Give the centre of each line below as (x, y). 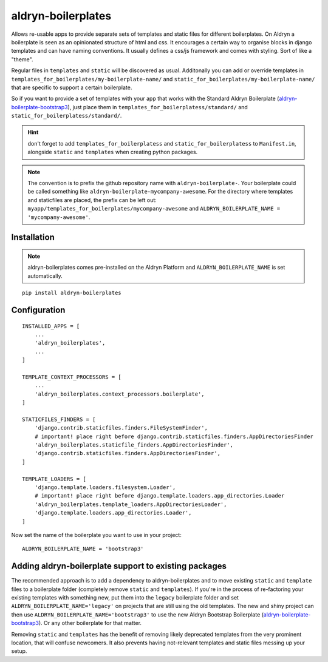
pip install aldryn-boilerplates (72, 293)
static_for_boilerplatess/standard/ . (67, 116)
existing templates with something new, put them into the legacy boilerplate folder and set (125, 598)
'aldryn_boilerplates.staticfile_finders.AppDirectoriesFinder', (134, 445)
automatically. (45, 275)
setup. (19, 651)
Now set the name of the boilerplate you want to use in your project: (96, 535)
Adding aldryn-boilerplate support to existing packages (119, 566)
